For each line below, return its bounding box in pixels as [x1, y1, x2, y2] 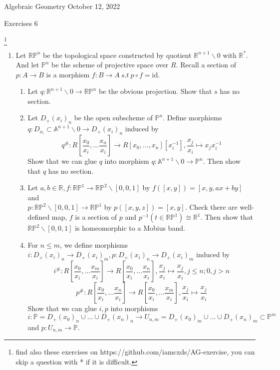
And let [15, 59, 39, 70]
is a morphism [46, 69, 90, 79]
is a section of [75, 212, 117, 222]
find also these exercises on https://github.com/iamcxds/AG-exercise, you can [15, 347, 255, 357]
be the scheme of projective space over [51, 59, 169, 70]
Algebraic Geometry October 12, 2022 [4, 1, 120, 11]
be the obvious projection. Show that [98, 86, 212, 96]
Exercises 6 [4, 17, 38, 28]
